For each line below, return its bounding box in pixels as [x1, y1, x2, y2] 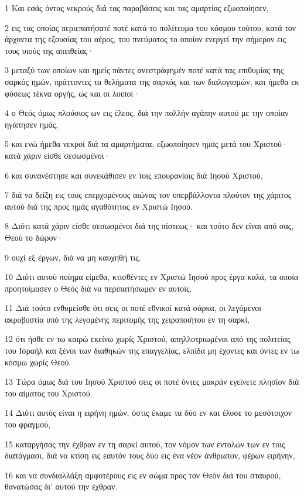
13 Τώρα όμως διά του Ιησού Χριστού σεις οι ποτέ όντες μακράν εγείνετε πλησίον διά [5, 375, 299, 388]
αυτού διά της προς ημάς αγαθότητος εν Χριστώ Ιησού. [5, 200, 193, 212]
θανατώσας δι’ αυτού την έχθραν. [5, 480, 118, 492]
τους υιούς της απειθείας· [5, 44, 94, 56]
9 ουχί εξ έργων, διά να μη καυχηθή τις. [5, 251, 141, 263]
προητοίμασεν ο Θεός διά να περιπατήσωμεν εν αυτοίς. [5, 282, 192, 294]
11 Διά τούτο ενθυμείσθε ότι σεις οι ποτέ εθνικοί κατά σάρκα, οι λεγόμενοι [5, 302, 262, 314]
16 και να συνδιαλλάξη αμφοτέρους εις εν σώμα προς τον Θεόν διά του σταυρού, [5, 468, 281, 481]
